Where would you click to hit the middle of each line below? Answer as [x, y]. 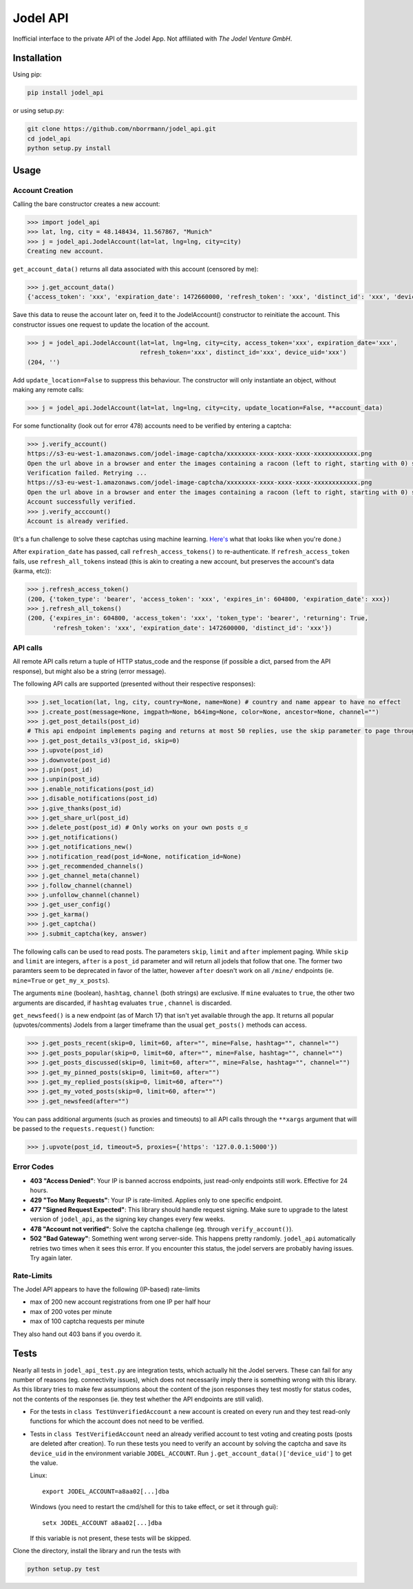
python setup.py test [64, 1569]
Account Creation [43, 190]
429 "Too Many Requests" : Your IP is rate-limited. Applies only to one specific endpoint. [156, 1200]
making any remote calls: [48, 389]
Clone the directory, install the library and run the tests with [97, 1551]
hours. [39, 1190]
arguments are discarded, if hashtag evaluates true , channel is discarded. [122, 1003]
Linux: [39, 1475]
